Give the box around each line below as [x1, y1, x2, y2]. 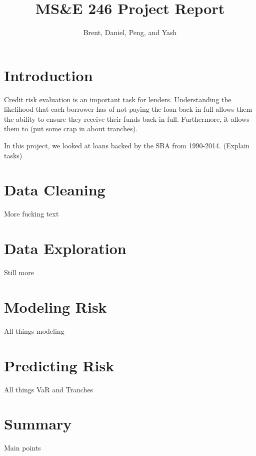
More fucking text [4, 208, 59, 219]
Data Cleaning [4, 179, 105, 200]
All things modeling [4, 325, 64, 336]
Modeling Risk [4, 296, 107, 317]
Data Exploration [4, 238, 126, 259]
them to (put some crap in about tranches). [4, 123, 138, 134]
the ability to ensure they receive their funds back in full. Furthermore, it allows [4, 113, 249, 124]
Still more [4, 267, 34, 278]
